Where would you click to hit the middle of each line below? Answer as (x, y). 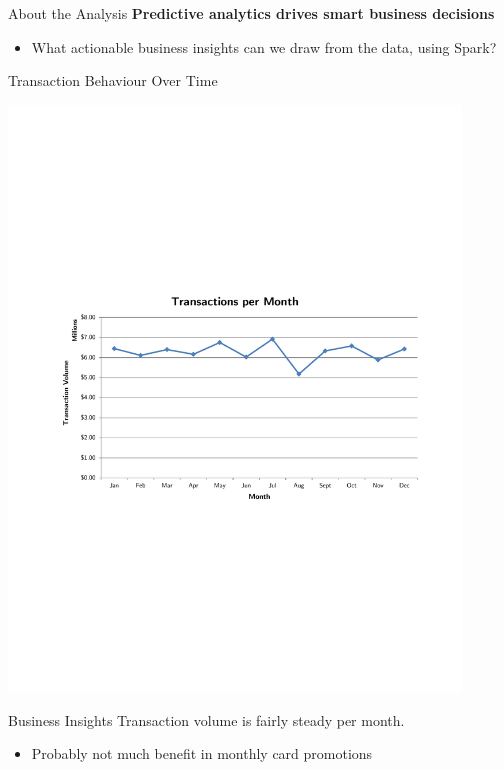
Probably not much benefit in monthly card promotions (202, 753)
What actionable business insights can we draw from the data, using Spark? (264, 46)
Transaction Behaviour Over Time (113, 80)
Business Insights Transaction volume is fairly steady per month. (206, 719)
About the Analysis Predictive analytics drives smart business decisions (251, 13)
